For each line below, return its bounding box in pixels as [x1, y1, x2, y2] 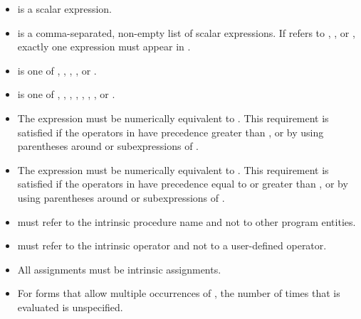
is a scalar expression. [17, 1, 112, 16]
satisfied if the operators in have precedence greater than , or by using [17, 124, 324, 139]
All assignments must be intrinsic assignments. [17, 261, 221, 276]
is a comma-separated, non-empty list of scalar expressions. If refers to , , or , [17, 25, 355, 40]
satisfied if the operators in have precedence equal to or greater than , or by [17, 176, 348, 191]
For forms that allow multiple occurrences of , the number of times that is [17, 286, 340, 301]
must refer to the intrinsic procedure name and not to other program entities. [17, 214, 356, 229]
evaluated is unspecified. [17, 299, 123, 314]
